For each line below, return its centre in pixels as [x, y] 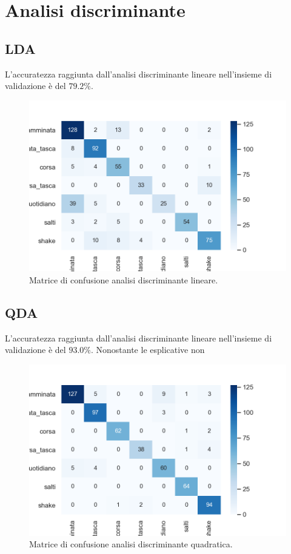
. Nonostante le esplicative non [148, 350]
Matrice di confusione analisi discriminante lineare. [124, 280]
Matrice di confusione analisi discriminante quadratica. [131, 544]
